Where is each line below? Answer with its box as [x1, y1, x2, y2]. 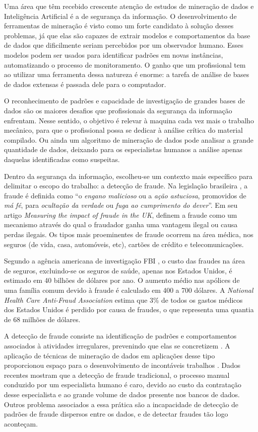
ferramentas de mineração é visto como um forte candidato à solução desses [4, 20, 234, 31]
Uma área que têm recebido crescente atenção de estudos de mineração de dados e [4, 1, 254, 11]
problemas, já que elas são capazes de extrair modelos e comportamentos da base [4, 30, 251, 40]
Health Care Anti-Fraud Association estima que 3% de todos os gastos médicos [4, 294, 243, 305]
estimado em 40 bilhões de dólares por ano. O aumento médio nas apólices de [4, 275, 240, 285]
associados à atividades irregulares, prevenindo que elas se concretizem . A [4, 341, 230, 350]
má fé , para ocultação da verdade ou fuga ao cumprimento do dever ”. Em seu [4, 200, 238, 210]
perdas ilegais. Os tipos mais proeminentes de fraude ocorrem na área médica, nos [4, 229, 254, 240]
